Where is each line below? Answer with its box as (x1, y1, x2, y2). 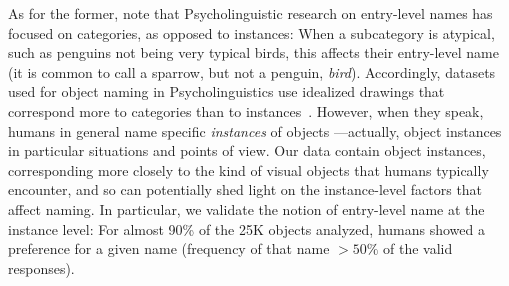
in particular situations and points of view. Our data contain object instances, (8, 140, 486, 161)
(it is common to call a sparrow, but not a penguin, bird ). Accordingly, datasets (8, 61, 496, 82)
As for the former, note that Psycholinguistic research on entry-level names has (8, 3, 493, 23)
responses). (8, 257, 75, 278)
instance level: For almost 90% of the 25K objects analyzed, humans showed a (8, 218, 485, 239)
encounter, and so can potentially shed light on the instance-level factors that (8, 179, 483, 200)
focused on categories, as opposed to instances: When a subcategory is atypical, (8, 22, 495, 43)
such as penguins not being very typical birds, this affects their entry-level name (8, 42, 499, 63)
